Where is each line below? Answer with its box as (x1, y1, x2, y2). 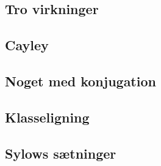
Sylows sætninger (5, 143, 116, 162)
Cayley (5, 36, 49, 55)
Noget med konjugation (5, 71, 156, 90)
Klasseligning (5, 107, 90, 126)
